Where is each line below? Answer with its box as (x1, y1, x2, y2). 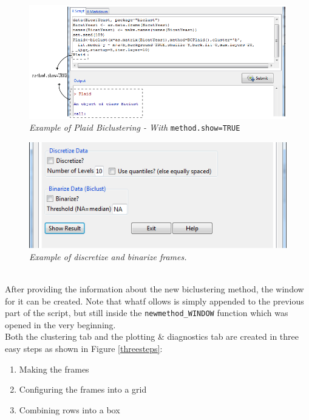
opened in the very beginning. (5, 318, 116, 331)
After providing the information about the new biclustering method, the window (5, 282, 304, 295)
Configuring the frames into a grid (19, 383, 147, 396)
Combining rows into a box (19, 403, 120, 416)
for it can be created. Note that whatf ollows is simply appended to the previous (5, 294, 304, 307)
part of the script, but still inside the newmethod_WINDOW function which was (5, 306, 288, 319)
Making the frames (19, 362, 89, 375)
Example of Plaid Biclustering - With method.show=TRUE (29, 121, 240, 134)
